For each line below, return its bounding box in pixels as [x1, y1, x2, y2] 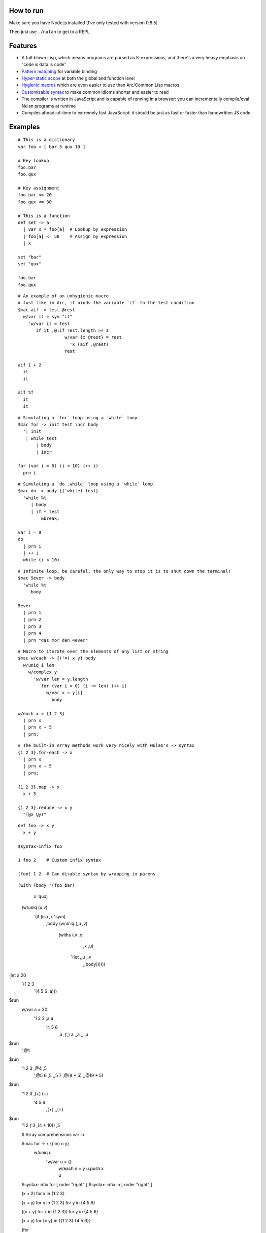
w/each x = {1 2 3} [18, 711, 65, 716]
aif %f [18, 390, 34, 396]
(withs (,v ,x [58, 932, 82, 938]
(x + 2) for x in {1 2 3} [21, 1191, 65, 1197]
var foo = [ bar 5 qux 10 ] [18, 144, 86, 149]
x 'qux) [33, 893, 48, 899]
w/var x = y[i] [46, 690, 83, 695]
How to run [9, 6, 44, 15]
